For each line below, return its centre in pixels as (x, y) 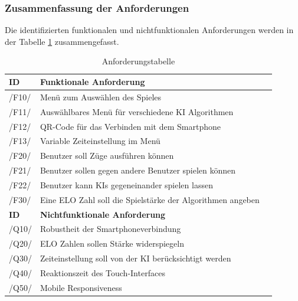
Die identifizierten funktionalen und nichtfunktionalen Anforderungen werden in (149, 30)
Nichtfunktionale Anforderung (103, 214)
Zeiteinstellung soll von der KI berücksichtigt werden (135, 258)
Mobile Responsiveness (81, 287)
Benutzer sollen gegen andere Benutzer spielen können (138, 170)
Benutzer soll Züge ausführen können (107, 156)
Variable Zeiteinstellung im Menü (100, 141)
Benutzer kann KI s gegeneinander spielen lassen (126, 184)
